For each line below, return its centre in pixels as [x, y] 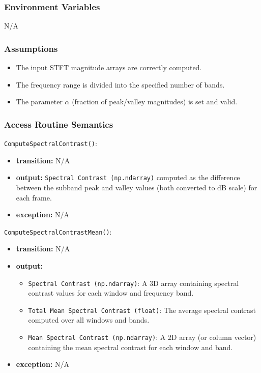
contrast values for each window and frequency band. [111, 293]
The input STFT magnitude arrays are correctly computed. [109, 67]
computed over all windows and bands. [89, 320]
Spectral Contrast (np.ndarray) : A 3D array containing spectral [134, 283]
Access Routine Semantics [59, 124]
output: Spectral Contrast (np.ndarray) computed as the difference [128, 177]
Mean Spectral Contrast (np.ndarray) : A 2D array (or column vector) [142, 337]
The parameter [39, 102]
